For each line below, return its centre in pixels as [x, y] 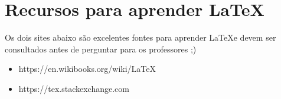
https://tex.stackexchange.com [74, 88]
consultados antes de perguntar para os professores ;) [101, 49]
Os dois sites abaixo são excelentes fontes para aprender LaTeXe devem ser [140, 37]
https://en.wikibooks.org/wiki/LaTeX [87, 69]
